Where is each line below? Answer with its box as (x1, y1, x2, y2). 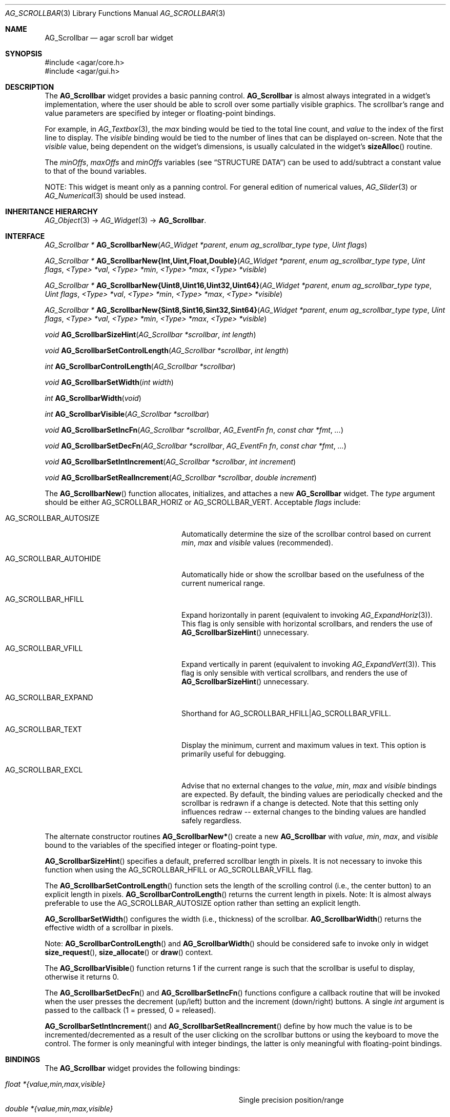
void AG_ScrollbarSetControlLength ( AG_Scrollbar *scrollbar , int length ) (45, 346, 289, 355)
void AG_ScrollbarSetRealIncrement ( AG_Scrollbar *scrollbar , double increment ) (45, 473, 317, 482)
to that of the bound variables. (45, 167, 147, 175)
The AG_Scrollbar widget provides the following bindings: (45, 1064, 240, 1072)
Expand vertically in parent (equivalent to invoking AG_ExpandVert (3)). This (181, 660, 436, 668)
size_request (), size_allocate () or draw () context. (45, 948, 213, 957)
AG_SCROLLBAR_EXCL (5, 765, 83, 774)
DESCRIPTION (5, 83, 54, 91)
